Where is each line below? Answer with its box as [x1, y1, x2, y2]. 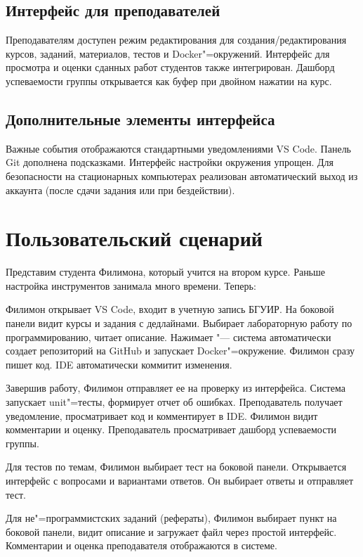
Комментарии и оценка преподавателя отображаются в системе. [6, 538, 277, 553]
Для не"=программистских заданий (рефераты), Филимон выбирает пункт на [6, 511, 337, 525]
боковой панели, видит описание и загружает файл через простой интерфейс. [6, 524, 337, 539]
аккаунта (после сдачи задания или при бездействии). [6, 182, 235, 197]
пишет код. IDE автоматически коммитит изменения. [6, 357, 232, 371]
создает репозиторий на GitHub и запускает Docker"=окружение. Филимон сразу [6, 343, 355, 358]
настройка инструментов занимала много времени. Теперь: [6, 278, 256, 293]
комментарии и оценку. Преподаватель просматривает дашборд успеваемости [6, 422, 337, 437]
